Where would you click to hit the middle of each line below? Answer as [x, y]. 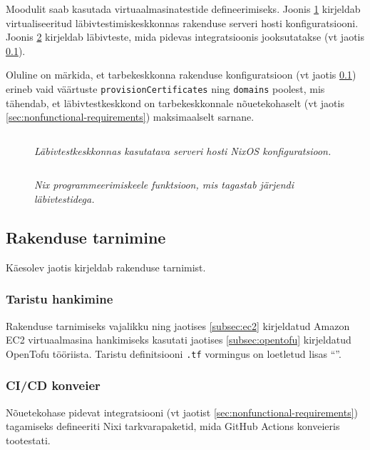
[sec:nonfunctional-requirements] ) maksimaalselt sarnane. [130, 117]
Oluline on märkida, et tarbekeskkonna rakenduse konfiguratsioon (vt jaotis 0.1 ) [181, 75]
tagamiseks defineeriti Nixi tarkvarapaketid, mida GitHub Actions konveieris [173, 426]
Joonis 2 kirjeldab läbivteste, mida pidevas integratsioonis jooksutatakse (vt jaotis [185, 37]
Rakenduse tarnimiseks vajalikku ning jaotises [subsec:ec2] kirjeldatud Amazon [178, 325]
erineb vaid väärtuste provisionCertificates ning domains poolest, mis [165, 88]
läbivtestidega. [65, 199]
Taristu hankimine [60, 299]
